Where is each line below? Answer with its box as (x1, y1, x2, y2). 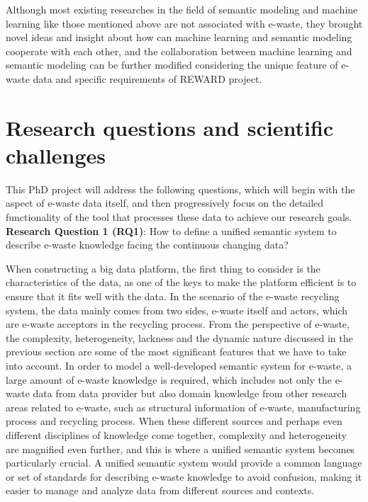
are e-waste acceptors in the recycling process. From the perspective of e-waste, (6, 316, 350, 331)
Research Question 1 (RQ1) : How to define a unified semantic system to (6, 223, 337, 238)
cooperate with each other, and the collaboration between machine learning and (6, 43, 352, 58)
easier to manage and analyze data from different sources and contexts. (6, 483, 315, 498)
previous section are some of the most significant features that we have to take (6, 344, 347, 359)
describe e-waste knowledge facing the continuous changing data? (6, 237, 289, 252)
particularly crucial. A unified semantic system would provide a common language (6, 455, 362, 470)
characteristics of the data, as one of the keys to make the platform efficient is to (6, 275, 357, 290)
